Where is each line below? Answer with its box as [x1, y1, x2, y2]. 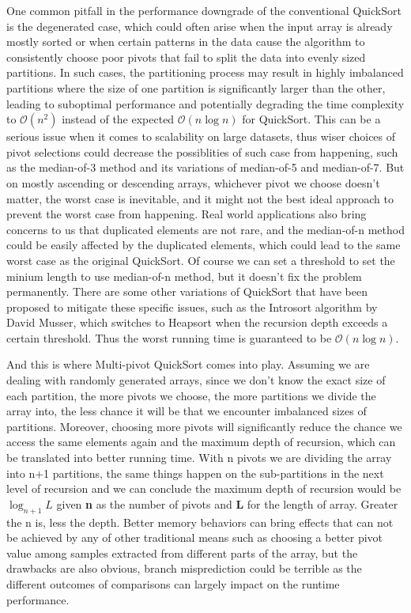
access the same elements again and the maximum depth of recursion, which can [6, 433, 396, 450]
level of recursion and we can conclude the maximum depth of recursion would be [6, 480, 402, 497]
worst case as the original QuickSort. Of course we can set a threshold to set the [6, 252, 395, 268]
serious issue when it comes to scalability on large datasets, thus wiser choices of [6, 128, 396, 145]
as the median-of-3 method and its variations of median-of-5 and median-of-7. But [6, 159, 405, 176]
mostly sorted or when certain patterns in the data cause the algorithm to [6, 33, 365, 50]
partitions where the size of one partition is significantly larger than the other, [6, 79, 386, 96]
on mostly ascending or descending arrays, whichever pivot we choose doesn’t [6, 174, 380, 191]
